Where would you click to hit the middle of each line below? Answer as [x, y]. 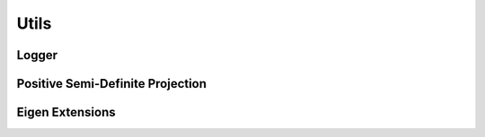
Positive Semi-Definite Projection [111, 84]
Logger [37, 55]
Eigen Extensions [66, 112]
